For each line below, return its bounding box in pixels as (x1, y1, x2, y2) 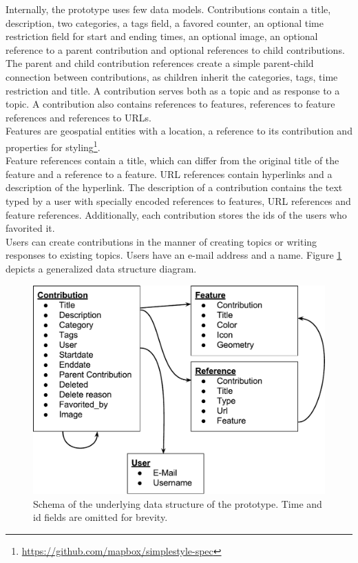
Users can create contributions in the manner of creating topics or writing (6, 234, 317, 248)
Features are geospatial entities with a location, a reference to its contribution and (6, 124, 352, 138)
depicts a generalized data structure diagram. (6, 261, 197, 275)
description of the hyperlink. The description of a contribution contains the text (6, 180, 343, 195)
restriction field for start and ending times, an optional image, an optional (6, 29, 318, 43)
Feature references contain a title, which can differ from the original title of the (6, 153, 339, 168)
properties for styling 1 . (6, 137, 101, 154)
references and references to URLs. (6, 110, 151, 124)
